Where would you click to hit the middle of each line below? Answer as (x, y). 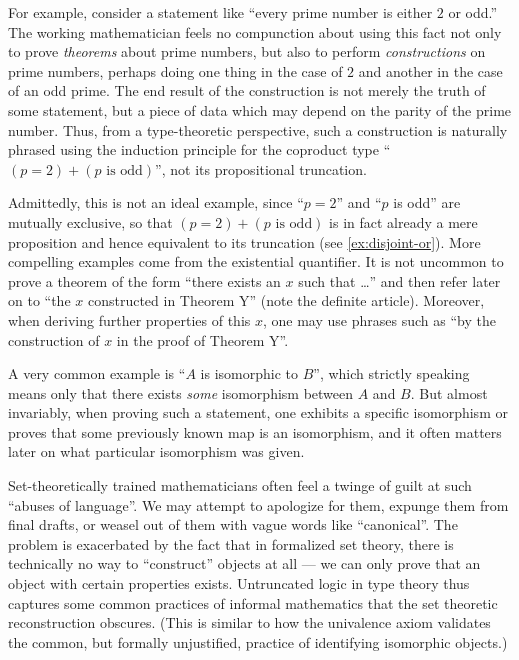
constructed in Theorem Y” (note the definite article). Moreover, (286, 300)
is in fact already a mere (403, 221)
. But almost (449, 392)
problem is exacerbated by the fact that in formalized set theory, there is (231, 543)
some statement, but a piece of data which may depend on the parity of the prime (260, 109)
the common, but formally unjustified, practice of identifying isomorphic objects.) (258, 641)
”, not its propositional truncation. (261, 168)
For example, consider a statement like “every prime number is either (220, 12)
